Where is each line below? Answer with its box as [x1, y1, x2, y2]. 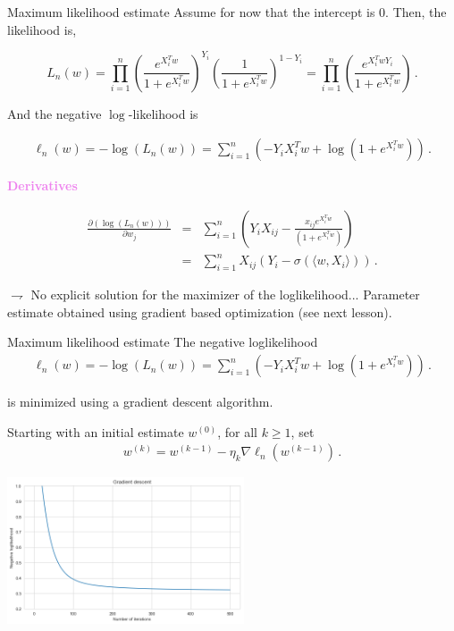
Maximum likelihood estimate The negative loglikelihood [7, 332, 318, 351]
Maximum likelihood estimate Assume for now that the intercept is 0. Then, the [7, 3, 447, 21]
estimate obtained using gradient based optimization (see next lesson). [7, 302, 392, 321]
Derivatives [7, 176, 78, 195]
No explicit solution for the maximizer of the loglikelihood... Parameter [30, 285, 420, 304]
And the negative [7, 104, 102, 122]
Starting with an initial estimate [7, 422, 184, 441]
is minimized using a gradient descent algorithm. [7, 392, 273, 411]
